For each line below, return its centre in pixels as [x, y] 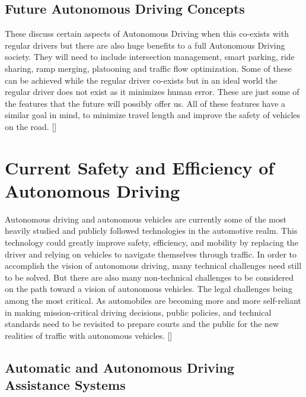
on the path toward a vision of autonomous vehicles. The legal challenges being [149, 289]
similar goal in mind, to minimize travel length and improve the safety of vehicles [153, 115]
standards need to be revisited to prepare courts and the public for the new [142, 324]
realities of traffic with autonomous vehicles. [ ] [89, 335]
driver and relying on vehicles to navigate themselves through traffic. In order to [151, 254]
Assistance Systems [65, 385]
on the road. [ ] [31, 126]
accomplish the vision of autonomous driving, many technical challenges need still [153, 266]
